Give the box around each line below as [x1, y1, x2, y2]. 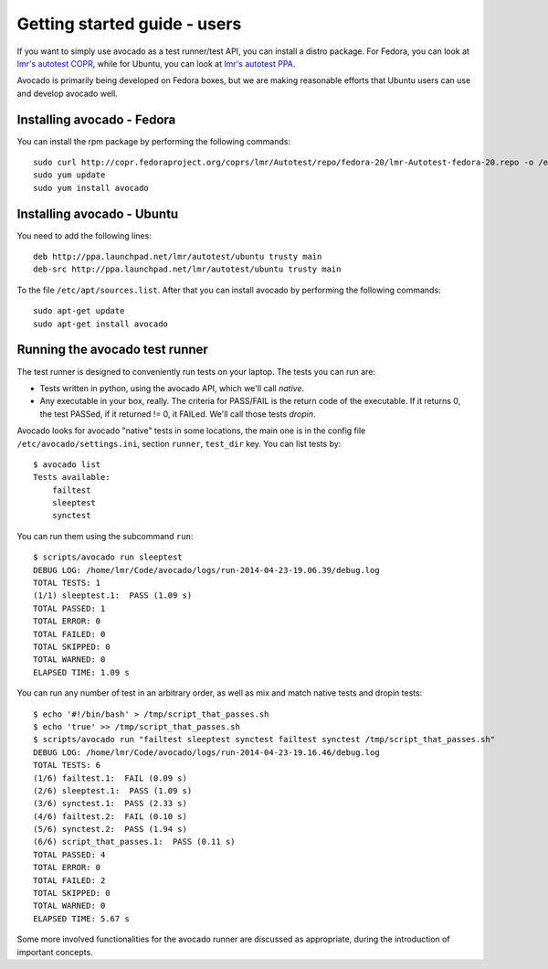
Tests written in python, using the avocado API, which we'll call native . [39, 382, 305, 393]
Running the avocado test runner [16, 342, 209, 357]
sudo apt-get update [33, 306, 125, 316]
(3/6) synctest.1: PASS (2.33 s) [33, 798, 187, 809]
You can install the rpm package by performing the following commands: [16, 135, 291, 146]
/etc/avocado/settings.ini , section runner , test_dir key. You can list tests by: [16, 438, 342, 449]
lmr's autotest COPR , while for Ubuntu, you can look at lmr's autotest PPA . [16, 58, 296, 69]
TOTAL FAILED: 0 [33, 629, 106, 639]
